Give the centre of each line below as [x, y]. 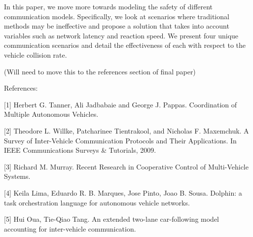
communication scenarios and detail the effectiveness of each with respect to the [125, 45]
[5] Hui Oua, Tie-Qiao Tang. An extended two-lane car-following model [111, 219]
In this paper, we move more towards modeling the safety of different [108, 6]
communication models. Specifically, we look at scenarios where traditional [117, 16]
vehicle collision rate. [36, 54]
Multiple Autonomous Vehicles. [51, 114]
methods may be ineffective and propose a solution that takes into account [117, 26]
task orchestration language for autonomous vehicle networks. [97, 202]
